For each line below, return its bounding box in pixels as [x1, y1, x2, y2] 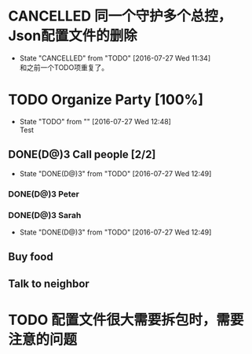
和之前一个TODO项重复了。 [19, 62, 108, 72]
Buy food [8, 250, 53, 264]
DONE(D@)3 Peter [8, 188, 80, 199]
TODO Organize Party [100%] [8, 91, 204, 109]
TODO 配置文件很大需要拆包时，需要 [8, 311, 244, 329]
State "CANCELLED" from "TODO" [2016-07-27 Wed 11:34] [19, 53, 211, 63]
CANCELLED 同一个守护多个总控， [8, 7, 232, 25]
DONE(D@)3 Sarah [8, 209, 82, 220]
